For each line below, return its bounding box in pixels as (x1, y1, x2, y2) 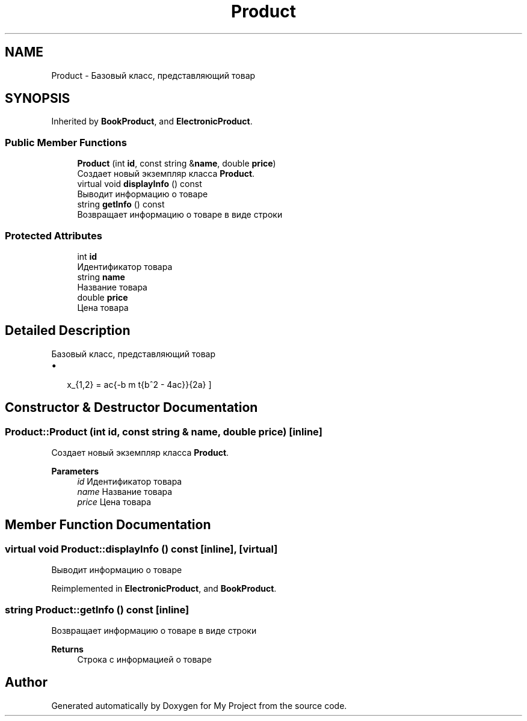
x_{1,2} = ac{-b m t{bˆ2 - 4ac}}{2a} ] (67, 379, 212, 390)
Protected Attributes (5, 229, 102, 242)
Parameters (51, 466, 99, 476)
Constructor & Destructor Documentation (5, 400, 258, 416)
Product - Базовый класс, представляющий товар (51, 70, 256, 81)
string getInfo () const (77, 199, 165, 210)
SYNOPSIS (5, 91, 70, 106)
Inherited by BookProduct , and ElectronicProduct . (51, 116, 253, 127)
